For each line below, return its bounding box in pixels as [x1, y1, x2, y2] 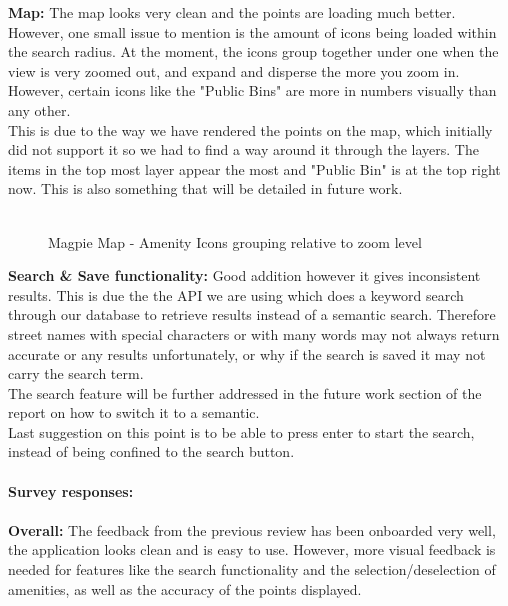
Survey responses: [8, 480, 134, 501]
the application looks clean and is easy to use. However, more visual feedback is [8, 539, 496, 560]
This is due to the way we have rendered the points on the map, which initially [8, 119, 493, 140]
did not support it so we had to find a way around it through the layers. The [8, 139, 479, 160]
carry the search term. [8, 363, 144, 384]
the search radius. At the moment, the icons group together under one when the [8, 41, 499, 62]
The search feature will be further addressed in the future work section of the [8, 382, 482, 403]
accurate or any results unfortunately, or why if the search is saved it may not [8, 343, 486, 364]
